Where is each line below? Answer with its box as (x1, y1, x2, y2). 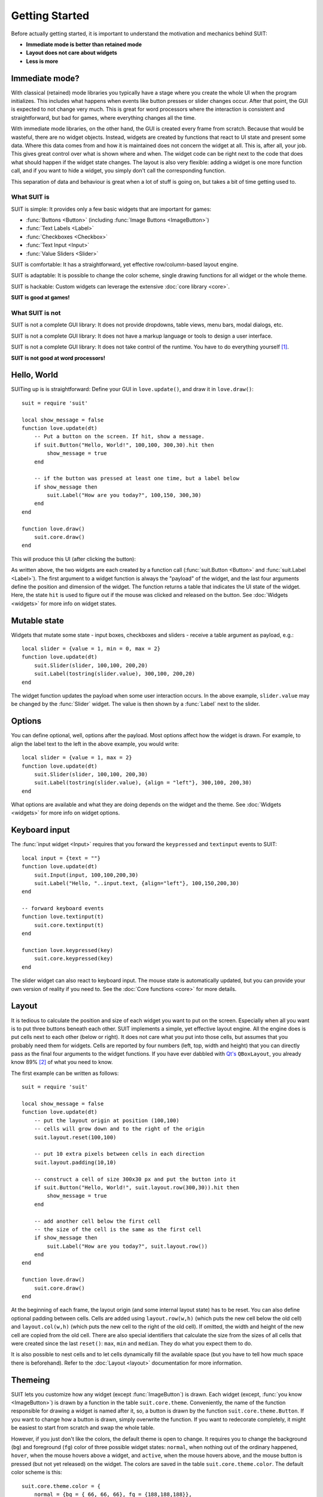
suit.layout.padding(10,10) (33, 1159, 117, 1166)
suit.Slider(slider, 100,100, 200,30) (33, 771, 148, 778)
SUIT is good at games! (11, 294, 70, 301)
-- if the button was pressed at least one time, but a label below (33, 475, 239, 482)
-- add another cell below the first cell (33, 1217, 161, 1225)
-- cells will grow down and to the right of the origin (33, 1126, 205, 1132)
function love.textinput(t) (22, 913, 104, 920)
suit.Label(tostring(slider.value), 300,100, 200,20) (33, 671, 196, 677)
